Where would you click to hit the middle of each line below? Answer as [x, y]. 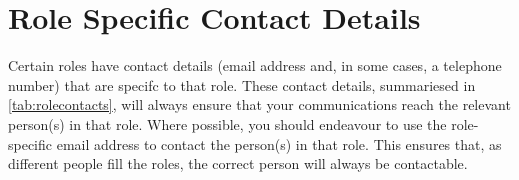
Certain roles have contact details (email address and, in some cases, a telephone [255, 65]
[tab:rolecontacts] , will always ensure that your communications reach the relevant [259, 104]
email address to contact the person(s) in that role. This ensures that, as [279, 143]
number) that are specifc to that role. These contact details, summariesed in [242, 84]
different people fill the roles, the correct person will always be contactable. [238, 163]
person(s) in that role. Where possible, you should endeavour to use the [227, 123]
